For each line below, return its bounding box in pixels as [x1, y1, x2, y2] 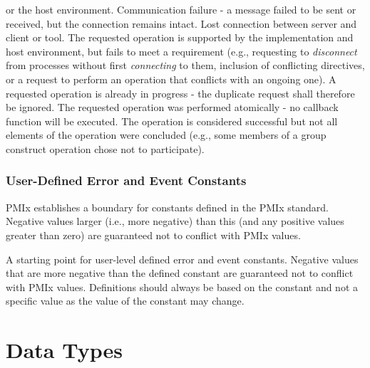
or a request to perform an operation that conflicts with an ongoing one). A [6, 71, 336, 86]
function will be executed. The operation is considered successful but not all [6, 113, 338, 128]
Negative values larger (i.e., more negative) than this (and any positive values [6, 214, 344, 228]
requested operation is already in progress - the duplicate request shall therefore [6, 85, 355, 100]
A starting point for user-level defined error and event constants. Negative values [6, 251, 359, 266]
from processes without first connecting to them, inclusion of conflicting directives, [6, 58, 365, 73]
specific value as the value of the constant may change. [6, 293, 245, 308]
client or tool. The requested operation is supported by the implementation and [6, 30, 354, 45]
